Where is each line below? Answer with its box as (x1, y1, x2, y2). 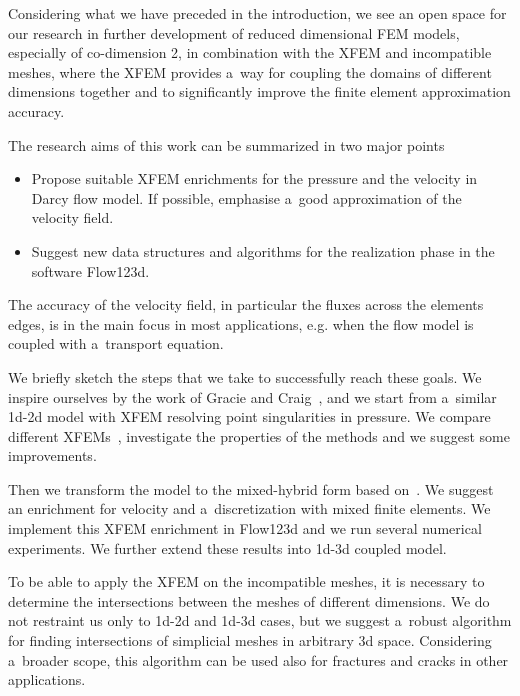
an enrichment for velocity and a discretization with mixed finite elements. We (8, 498, 491, 519)
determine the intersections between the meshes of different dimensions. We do (8, 590, 490, 611)
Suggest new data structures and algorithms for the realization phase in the (31, 240, 495, 261)
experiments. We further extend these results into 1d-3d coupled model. (8, 537, 447, 558)
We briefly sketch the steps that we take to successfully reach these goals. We (8, 366, 482, 387)
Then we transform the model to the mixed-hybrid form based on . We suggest (8, 478, 494, 499)
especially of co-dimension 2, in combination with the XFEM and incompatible (8, 42, 492, 63)
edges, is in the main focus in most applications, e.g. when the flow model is (8, 313, 474, 334)
